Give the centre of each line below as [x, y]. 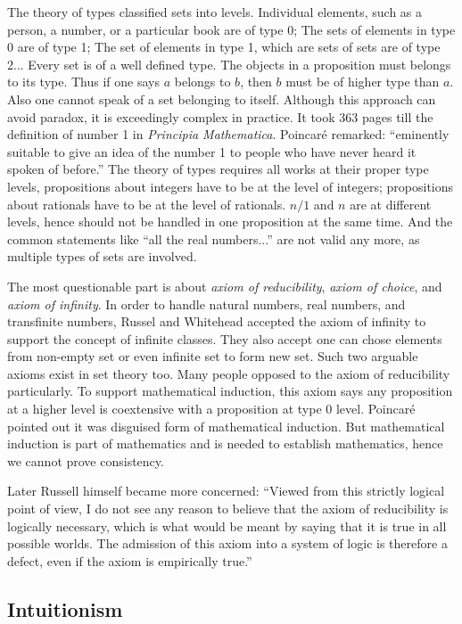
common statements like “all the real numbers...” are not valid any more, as [214, 238]
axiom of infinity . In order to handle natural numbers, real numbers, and [206, 304]
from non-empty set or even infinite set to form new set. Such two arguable [213, 356]
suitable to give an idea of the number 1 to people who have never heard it [212, 151]
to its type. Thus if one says [84, 82]
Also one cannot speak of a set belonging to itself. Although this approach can [222, 99]
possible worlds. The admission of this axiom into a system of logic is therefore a [227, 543]
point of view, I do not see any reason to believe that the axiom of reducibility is [228, 509]
